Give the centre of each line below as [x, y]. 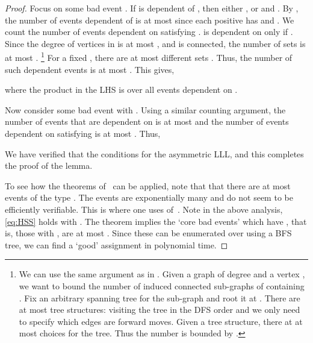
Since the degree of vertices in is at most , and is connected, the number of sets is [155, 43]
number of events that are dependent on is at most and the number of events [147, 121]
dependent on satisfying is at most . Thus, [83, 133]
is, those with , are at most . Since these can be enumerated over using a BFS [148, 233]
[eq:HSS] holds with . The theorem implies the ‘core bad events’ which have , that [156, 221]
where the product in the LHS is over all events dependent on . [121, 90]
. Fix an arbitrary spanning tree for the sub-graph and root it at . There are [160, 297]
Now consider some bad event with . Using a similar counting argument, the [145, 109]
